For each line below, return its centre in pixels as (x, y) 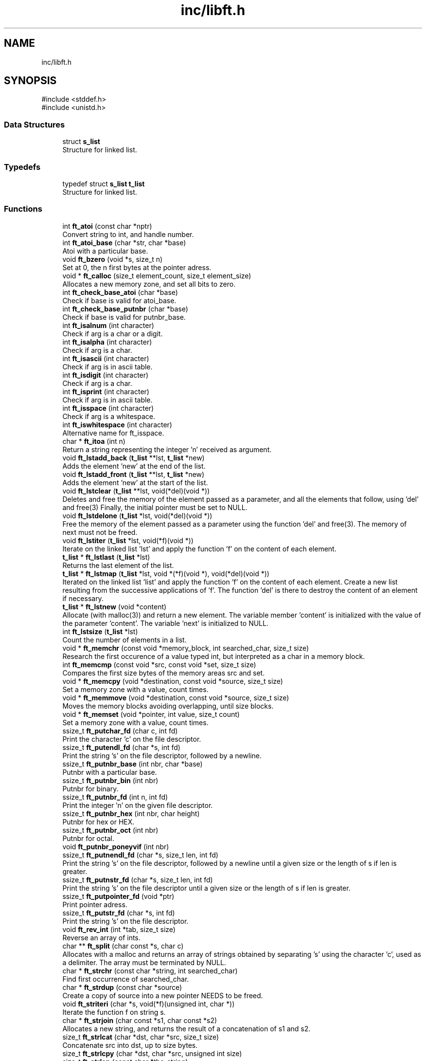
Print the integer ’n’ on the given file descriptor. (138, 805)
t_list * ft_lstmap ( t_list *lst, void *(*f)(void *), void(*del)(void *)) (166, 573)
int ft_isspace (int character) (108, 408)
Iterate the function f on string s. (114, 1012)
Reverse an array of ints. (101, 937)
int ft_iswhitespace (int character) (117, 424)
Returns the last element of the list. (118, 565)
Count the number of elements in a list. (124, 640)
